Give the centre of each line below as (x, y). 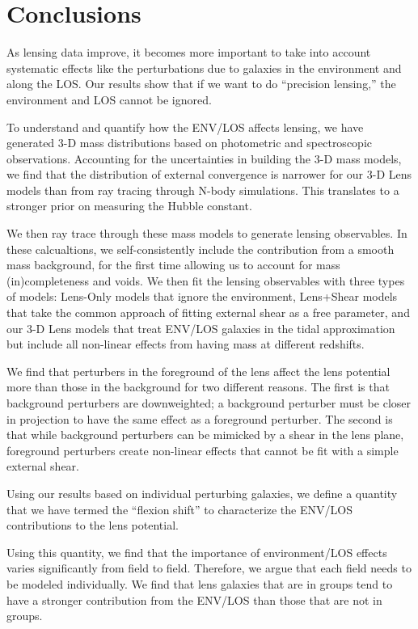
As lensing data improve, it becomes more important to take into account (189, 52)
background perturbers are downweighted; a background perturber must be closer (209, 403)
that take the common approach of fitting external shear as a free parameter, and (208, 312)
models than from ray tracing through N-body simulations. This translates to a (203, 190)
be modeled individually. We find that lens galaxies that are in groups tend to (200, 583)
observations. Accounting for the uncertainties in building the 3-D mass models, (204, 158)
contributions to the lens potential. (93, 525)
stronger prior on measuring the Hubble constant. (129, 206)
